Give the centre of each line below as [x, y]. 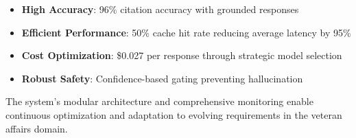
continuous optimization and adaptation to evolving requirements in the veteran [174, 114]
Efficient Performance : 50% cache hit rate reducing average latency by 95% [186, 32]
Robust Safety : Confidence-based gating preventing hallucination [162, 78]
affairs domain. [37, 128]
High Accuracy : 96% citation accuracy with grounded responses [160, 9]
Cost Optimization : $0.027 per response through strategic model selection [182, 55]
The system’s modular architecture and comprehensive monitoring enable [159, 101]
